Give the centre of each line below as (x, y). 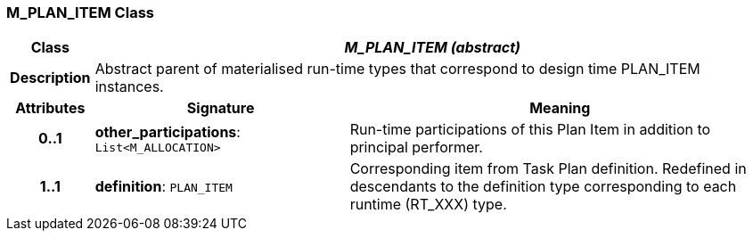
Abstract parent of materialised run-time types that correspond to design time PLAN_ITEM (397, 69)
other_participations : (168, 131)
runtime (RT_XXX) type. (428, 205)
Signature (221, 108)
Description (50, 78)
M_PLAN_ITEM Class (80, 12)
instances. (129, 87)
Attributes (50, 108)
